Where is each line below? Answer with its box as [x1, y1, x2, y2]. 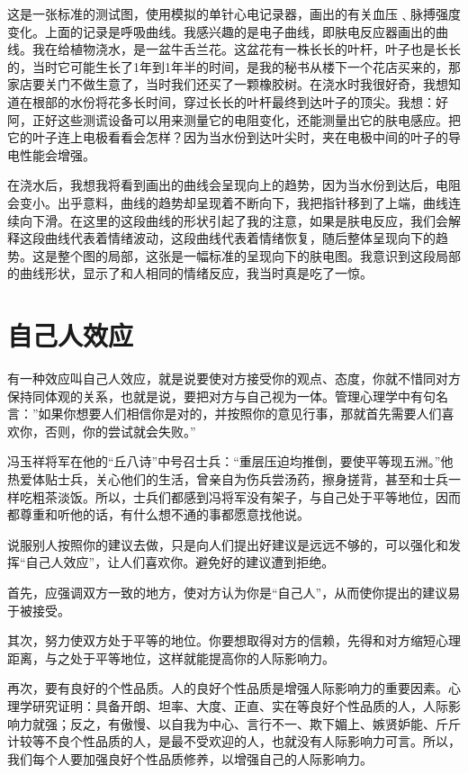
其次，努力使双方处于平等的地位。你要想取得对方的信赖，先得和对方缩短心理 [7, 631, 461, 650]
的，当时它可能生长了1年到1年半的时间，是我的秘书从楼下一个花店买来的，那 [7, 57, 461, 76]
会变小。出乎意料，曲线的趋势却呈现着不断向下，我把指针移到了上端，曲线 [7, 193, 448, 211]
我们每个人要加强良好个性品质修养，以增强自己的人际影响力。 [7, 749, 373, 768]
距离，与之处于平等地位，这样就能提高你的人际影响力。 [7, 648, 335, 667]
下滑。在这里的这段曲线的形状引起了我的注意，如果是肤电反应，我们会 [31, 211, 448, 229]
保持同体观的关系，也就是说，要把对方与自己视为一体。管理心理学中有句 [7, 386, 436, 405]
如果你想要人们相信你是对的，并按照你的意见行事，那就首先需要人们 [38, 404, 442, 423]
